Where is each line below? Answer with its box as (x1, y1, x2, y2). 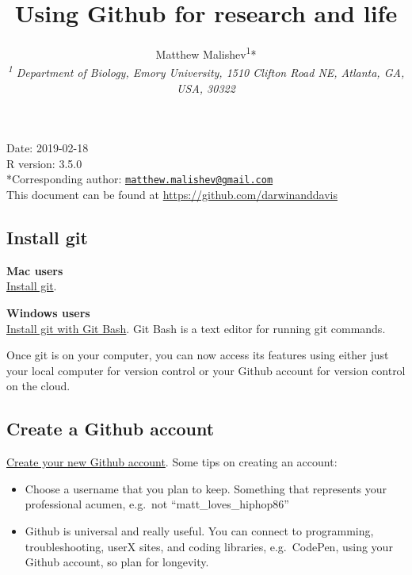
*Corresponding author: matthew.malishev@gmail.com (6, 171, 273, 187)
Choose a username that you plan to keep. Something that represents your (25, 480, 387, 496)
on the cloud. (6, 378, 71, 394)
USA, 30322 (177, 79, 235, 96)
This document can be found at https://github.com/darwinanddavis (6, 186, 338, 203)
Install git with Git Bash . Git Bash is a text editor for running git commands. (6, 320, 386, 336)
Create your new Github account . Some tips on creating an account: (6, 454, 338, 470)
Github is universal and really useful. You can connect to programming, (25, 523, 374, 539)
